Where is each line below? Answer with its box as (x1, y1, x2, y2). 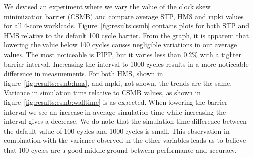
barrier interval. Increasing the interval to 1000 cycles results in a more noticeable (4, 59, 249, 69)
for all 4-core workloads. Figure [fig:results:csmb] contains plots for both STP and (4, 20, 250, 31)
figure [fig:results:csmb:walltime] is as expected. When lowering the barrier (4, 97, 228, 107)
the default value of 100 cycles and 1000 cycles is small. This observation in (4, 125, 230, 136)
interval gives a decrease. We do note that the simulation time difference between (4, 116, 247, 126)
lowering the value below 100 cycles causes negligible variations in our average (4, 39, 237, 50)
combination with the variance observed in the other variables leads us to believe (4, 135, 246, 145)
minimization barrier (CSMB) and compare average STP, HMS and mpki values (4, 11, 244, 21)
